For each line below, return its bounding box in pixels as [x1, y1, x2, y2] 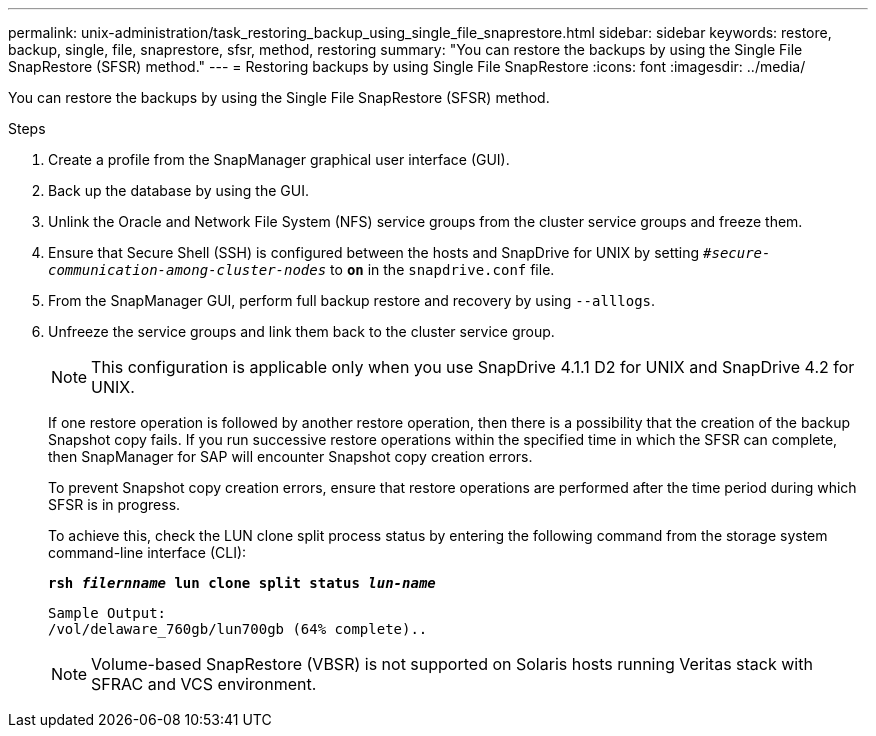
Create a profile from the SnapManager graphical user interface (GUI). [48, 151, 510, 168]
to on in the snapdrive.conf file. [330, 261, 555, 278]
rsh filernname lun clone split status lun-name [48, 575, 436, 591]
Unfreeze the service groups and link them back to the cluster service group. [48, 323, 555, 340]
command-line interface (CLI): [48, 544, 247, 561]
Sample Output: [48, 605, 167, 621]
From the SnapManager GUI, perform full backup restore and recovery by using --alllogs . [48, 292, 656, 309]
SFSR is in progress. [48, 496, 181, 513]
